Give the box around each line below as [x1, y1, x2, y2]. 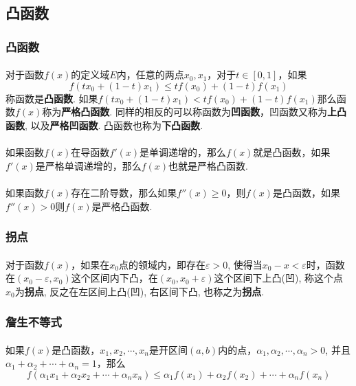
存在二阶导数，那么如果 [71, 185, 177, 199]
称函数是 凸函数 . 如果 [5, 91, 98, 105]
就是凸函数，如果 [253, 145, 331, 159]
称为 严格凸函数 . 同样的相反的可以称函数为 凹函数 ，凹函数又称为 [42, 104, 327, 119]
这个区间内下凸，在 [71, 271, 158, 285]
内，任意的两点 [116, 67, 184, 82]
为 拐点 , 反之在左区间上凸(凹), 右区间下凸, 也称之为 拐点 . [14, 284, 265, 298]
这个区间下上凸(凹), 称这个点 [214, 271, 343, 285]
